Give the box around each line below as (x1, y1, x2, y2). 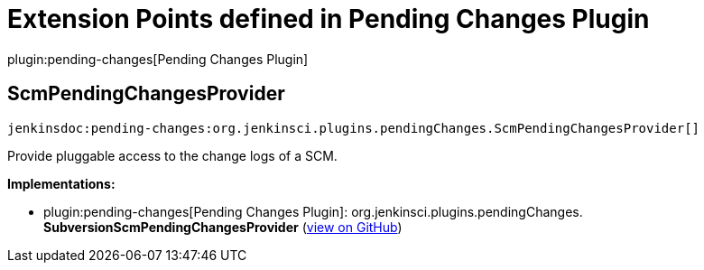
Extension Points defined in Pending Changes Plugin (7, 4, 650, 34)
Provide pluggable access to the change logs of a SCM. (7, 147, 338, 163)
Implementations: (7, 175, 116, 191)
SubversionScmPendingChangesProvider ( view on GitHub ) (43, 219, 403, 235)
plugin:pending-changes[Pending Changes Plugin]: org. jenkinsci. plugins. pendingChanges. (43, 203, 583, 219)
